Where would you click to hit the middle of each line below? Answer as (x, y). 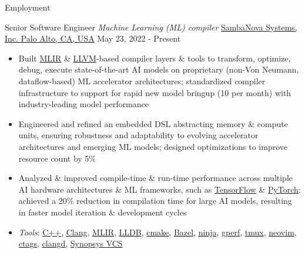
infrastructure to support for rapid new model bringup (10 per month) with (155, 92)
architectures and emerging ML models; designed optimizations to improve (153, 146)
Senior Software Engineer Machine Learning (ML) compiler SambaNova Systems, (151, 27)
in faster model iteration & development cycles (103, 212)
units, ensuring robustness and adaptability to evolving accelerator (138, 135)
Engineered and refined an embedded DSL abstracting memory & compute (153, 123)
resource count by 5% (57, 158)
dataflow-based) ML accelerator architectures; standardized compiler (142, 81)
